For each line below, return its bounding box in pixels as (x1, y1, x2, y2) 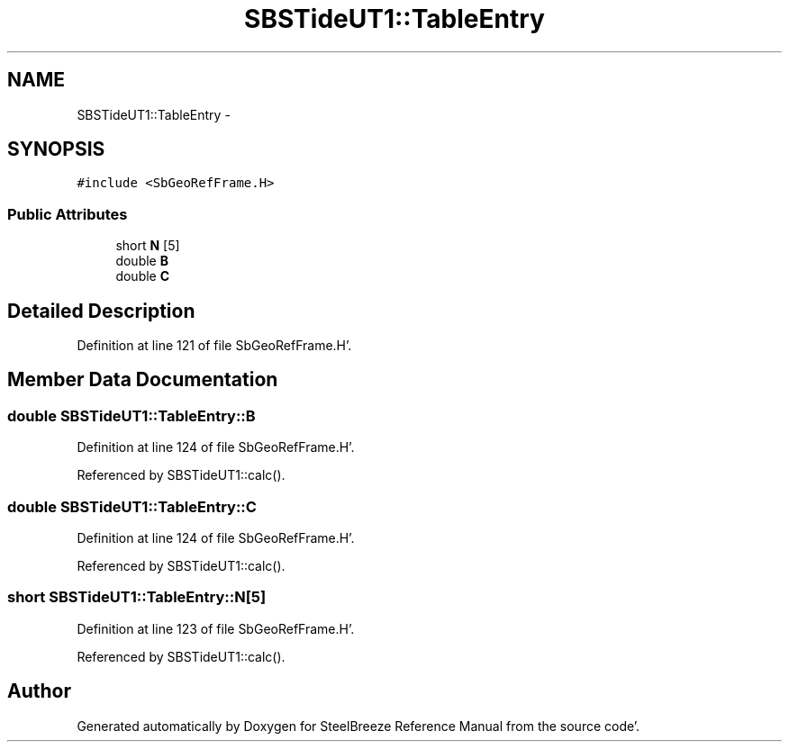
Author (7, 680, 71, 703)
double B (115, 253, 168, 269)
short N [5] (115, 238, 180, 254)
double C (115, 268, 170, 284)
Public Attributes (7, 204, 128, 223)
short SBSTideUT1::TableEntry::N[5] (7, 588, 267, 607)
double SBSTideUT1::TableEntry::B (7, 406, 256, 425)
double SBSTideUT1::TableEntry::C (7, 497, 257, 516)
